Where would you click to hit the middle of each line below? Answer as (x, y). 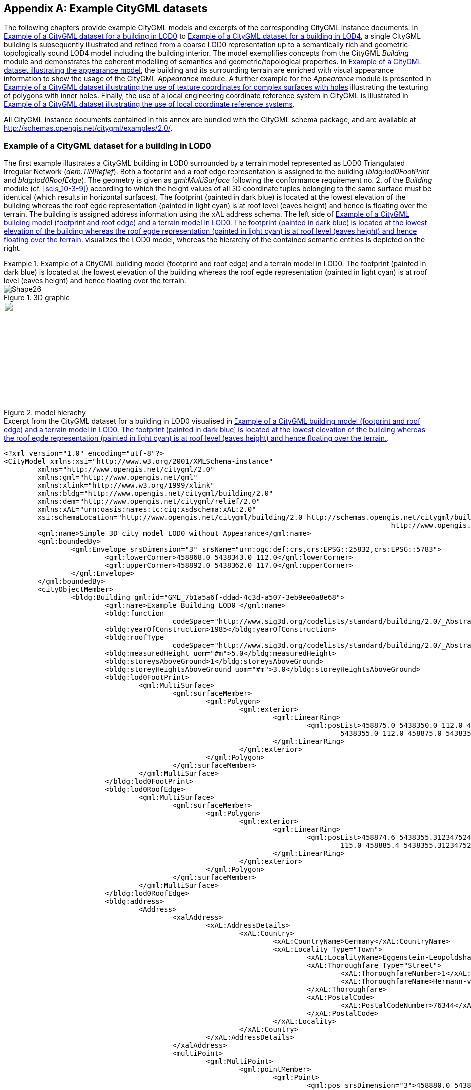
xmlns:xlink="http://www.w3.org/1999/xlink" (126, 486)
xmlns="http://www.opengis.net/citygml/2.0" (126, 470)
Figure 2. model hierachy (45, 413)
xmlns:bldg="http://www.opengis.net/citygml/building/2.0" (155, 494)
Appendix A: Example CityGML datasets (106, 9)
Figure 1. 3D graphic (37, 298)
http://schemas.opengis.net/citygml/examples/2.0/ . (88, 128)
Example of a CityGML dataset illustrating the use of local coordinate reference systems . (149, 104)
